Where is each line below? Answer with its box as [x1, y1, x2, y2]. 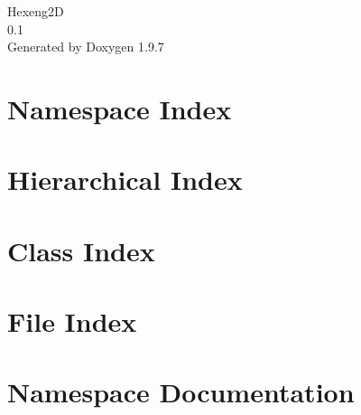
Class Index [7, 231, 155, 269]
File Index [7, 303, 137, 340]
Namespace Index [7, 90, 232, 127]
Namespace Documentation [7, 373, 355, 410]
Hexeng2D [7, 2, 64, 20]
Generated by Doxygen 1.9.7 [7, 37, 164, 56]
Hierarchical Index [7, 161, 243, 198]
